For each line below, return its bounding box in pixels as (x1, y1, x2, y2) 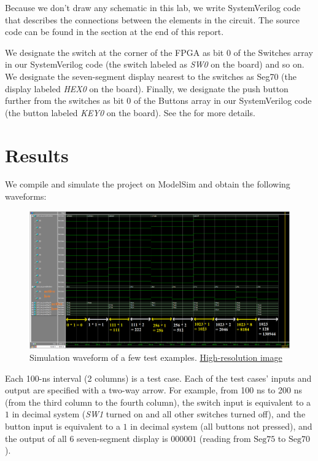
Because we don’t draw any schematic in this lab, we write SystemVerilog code (5, 1, 301, 14)
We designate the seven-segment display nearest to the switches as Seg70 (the (5, 69, 297, 82)
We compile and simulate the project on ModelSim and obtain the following (5, 178, 290, 191)
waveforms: (5, 190, 47, 203)
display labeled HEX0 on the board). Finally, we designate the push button (5, 82, 289, 95)
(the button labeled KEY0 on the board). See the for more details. (5, 106, 255, 119)
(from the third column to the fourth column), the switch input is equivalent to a (5, 395, 311, 408)
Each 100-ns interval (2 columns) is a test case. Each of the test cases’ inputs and (5, 371, 312, 384)
